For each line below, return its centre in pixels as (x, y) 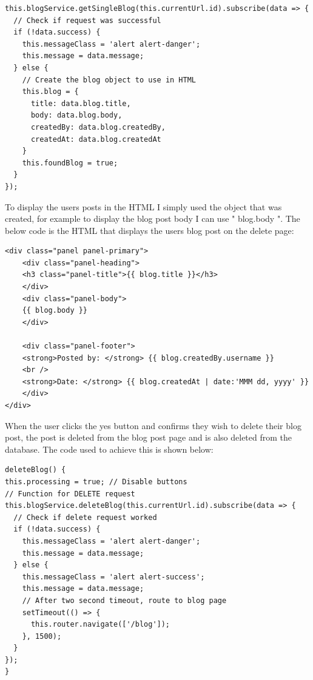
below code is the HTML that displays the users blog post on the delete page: (150, 230)
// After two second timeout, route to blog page (124, 600)
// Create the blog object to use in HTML (109, 80)
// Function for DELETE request (70, 494)
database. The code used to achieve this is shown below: (109, 449)
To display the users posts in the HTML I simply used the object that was (143, 206)
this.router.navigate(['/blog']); (100, 625)
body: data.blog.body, (76, 115)
